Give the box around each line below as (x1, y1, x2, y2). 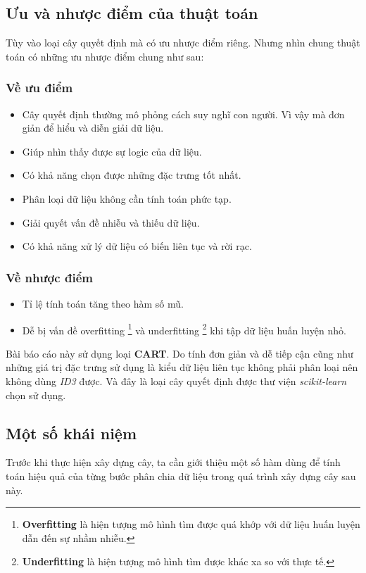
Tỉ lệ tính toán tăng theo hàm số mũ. (22, 296, 184, 310)
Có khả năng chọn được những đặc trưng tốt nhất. (22, 168, 241, 182)
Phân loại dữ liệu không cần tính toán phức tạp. (22, 191, 232, 206)
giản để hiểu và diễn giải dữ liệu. (22, 120, 164, 135)
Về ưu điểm (6, 79, 73, 96)
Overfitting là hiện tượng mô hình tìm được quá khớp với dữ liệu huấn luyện (22, 517, 360, 531)
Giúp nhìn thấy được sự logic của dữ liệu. (22, 144, 202, 158)
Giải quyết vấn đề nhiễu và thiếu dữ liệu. (22, 215, 200, 229)
